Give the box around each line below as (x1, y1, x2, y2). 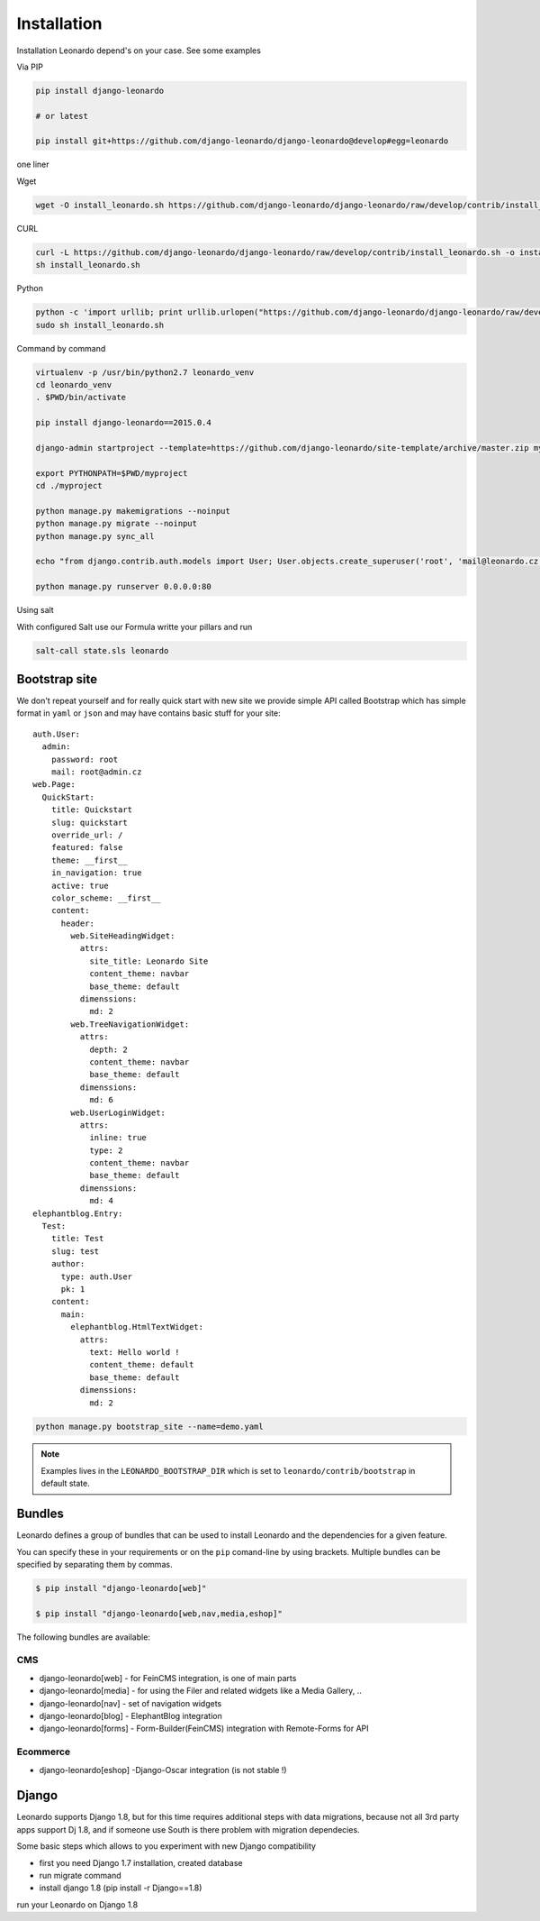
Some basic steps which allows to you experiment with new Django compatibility (16, 1841, 317, 1852)
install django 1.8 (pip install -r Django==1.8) (39, 1882, 202, 1893)
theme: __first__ (50, 855, 128, 865)
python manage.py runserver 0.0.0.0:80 (35, 581, 211, 592)
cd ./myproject (35, 480, 103, 491)
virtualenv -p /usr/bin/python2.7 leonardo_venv (35, 367, 255, 378)
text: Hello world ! (89, 1347, 180, 1357)
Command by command (16, 343, 106, 353)
